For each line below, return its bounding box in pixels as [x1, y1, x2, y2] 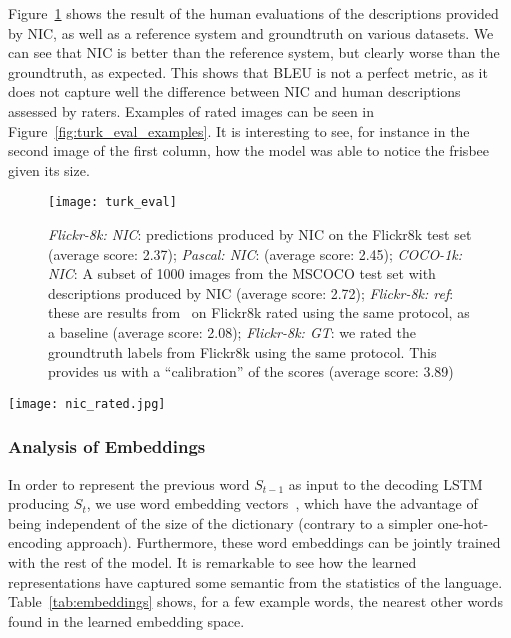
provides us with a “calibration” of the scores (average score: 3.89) [48, 361, 454, 382]
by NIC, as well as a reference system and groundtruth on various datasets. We [8, 22, 494, 43]
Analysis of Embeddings [8, 434, 206, 459]
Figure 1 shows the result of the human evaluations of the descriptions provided [8, 3, 499, 23]
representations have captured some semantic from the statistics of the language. [8, 571, 503, 592]
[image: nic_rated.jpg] [8, 396, 166, 411]
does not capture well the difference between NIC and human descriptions [8, 81, 461, 102]
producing [8, 493, 70, 514]
